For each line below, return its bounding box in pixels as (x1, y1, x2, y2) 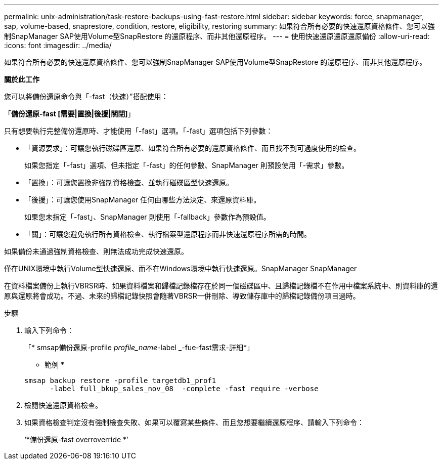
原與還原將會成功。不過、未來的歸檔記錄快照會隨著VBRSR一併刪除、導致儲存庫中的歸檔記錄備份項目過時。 (4, 291, 360, 300)
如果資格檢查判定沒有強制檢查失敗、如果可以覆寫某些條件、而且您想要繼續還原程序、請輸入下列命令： (24, 418, 364, 427)
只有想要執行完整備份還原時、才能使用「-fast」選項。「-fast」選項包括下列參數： (4, 126, 273, 135)
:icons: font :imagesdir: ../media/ (4, 41, 112, 50)
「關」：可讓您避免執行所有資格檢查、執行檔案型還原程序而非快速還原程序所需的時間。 (24, 230, 311, 238)
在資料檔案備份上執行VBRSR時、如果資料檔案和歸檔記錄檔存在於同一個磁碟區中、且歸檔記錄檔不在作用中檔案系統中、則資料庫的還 (4, 281, 438, 290)
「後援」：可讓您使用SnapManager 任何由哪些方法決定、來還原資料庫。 (24, 195, 261, 204)
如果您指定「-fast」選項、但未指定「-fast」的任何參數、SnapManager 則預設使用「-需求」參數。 (24, 161, 349, 170)
